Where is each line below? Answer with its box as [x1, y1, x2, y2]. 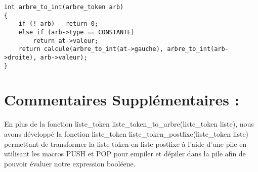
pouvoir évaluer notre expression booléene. [4, 158, 136, 168]
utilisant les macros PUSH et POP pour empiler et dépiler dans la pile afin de [4, 148, 246, 159]
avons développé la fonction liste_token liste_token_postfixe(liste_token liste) [4, 128, 249, 139]
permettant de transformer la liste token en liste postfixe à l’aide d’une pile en [4, 138, 247, 149]
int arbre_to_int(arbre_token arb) [4, 4, 124, 11]
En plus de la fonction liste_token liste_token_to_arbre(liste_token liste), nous [4, 119, 254, 129]
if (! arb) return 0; [18, 20, 99, 28]
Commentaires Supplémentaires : [4, 89, 239, 110]
